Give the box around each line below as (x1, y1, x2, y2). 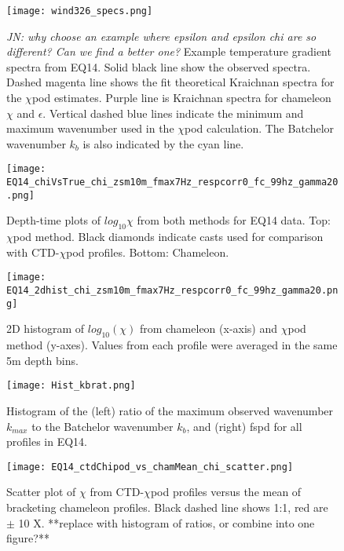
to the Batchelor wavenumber (31, 418, 174, 434)
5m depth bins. (6, 352, 79, 368)
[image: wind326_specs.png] (6, 5, 153, 16)
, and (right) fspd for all (186, 418, 302, 434)
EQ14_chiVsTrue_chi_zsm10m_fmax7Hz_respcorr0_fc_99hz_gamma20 (6, 177, 339, 188)
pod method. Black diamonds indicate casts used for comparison (13, 228, 324, 245)
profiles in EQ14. (6, 433, 87, 450)
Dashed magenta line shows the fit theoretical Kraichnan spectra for (6, 74, 335, 90)
